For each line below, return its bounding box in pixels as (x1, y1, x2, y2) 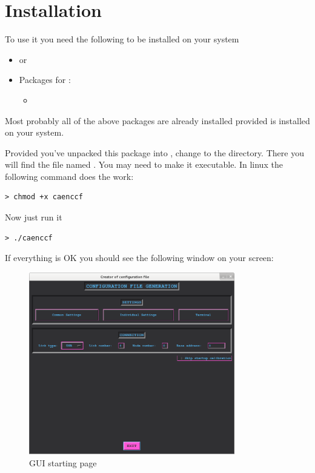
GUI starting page (29, 457, 97, 469)
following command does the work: (5, 170, 134, 182)
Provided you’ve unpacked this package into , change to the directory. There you (5, 146, 304, 159)
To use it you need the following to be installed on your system (5, 33, 239, 45)
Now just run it (5, 211, 62, 223)
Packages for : (19, 73, 71, 86)
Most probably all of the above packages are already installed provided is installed (5, 114, 310, 127)
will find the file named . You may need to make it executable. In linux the (5, 158, 283, 171)
